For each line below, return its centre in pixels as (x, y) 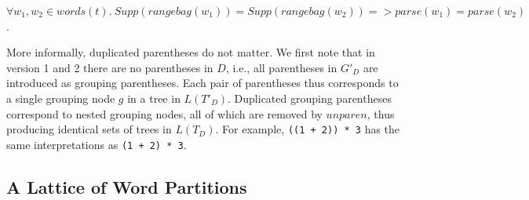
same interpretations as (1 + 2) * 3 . (97, 144)
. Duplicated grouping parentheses (310, 98)
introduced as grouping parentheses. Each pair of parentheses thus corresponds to (202, 83)
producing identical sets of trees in (89, 129)
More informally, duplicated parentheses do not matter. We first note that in (191, 52)
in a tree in (154, 98)
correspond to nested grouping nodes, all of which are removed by (164, 113)
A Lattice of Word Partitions (127, 186)
